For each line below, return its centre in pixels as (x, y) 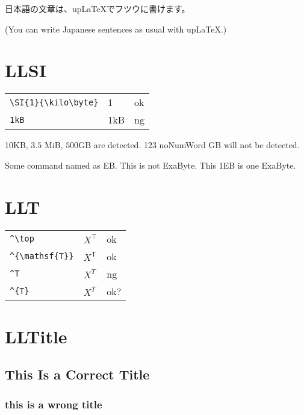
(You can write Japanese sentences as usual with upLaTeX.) (116, 29)
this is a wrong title (54, 404)
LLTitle (36, 336)
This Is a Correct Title (77, 374)
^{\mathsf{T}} (42, 256)
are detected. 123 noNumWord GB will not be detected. (197, 145)
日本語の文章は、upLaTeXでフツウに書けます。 (98, 8)
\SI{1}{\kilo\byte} (54, 102)
